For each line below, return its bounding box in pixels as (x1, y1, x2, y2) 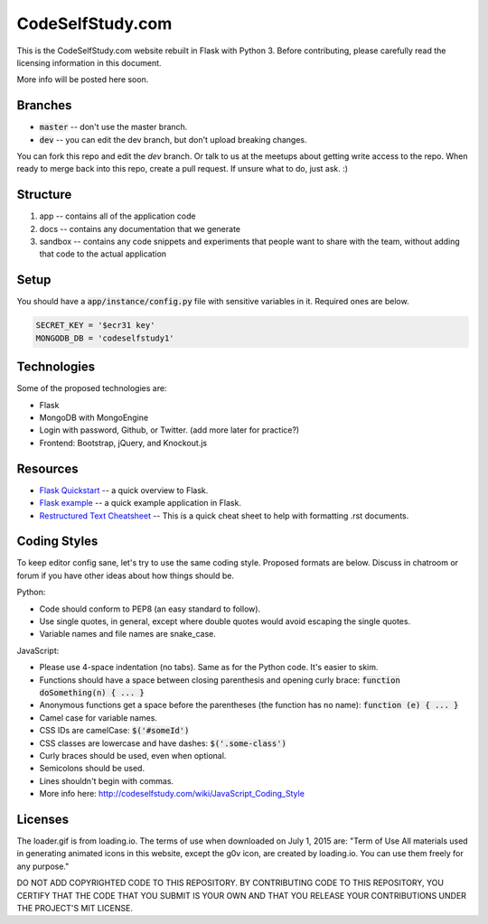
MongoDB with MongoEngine (39, 412, 149, 424)
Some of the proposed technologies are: (16, 383, 167, 394)
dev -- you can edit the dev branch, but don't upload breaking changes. (39, 134, 307, 145)
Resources (16, 461, 79, 476)
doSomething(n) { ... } (39, 687, 145, 697)
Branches (16, 98, 72, 113)
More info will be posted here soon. (16, 74, 149, 85)
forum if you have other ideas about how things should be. (16, 570, 235, 581)
